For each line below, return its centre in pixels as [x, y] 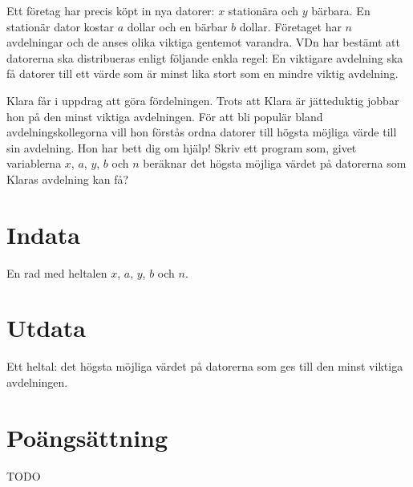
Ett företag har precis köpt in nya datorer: [111, 10]
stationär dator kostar [61, 26]
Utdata [47, 328]
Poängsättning [87, 437]
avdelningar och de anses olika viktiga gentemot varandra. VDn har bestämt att [203, 42]
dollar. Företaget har [290, 26]
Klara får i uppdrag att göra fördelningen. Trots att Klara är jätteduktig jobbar [203, 100]
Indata [43, 234]
